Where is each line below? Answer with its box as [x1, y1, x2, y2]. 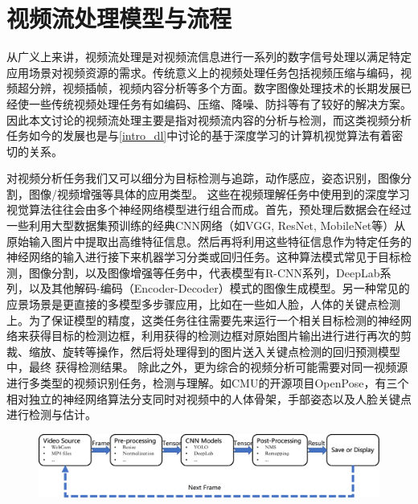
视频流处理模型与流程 [6, 2, 232, 35]
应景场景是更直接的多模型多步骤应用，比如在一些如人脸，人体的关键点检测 [6, 296, 400, 313]
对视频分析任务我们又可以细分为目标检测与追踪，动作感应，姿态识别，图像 [6, 170, 400, 186]
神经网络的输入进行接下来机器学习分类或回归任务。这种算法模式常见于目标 [6, 248, 400, 265]
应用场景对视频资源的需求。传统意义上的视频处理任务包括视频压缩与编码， [6, 64, 400, 80]
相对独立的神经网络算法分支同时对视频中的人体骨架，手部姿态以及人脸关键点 [6, 390, 412, 407]
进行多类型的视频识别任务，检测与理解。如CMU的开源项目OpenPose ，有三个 [6, 375, 409, 391]
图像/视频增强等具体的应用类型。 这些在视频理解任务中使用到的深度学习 [28, 185, 410, 202]
